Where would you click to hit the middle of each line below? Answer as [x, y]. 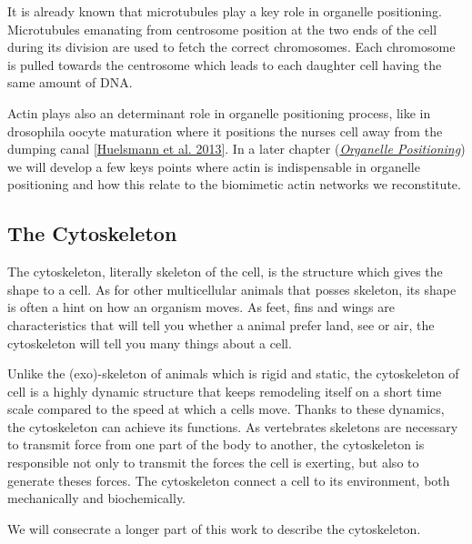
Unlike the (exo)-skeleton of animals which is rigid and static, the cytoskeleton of [233, 373]
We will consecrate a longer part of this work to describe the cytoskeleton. [214, 528]
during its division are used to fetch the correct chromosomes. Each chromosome [231, 47]
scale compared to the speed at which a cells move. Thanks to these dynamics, [226, 409]
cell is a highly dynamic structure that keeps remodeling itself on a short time [225, 391]
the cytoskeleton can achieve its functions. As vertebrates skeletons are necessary [233, 426]
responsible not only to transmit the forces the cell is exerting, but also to [213, 463]
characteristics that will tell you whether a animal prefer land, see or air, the [221, 324]
